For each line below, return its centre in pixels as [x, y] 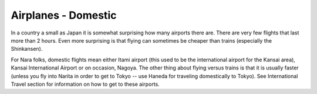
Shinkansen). [27, 49]
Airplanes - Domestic [64, 15]
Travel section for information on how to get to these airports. [85, 84]
